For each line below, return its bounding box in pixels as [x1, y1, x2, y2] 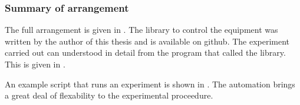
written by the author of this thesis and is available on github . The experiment [5, 35, 290, 47]
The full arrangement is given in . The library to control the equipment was [5, 23, 278, 36]
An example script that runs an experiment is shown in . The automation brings [5, 77, 295, 90]
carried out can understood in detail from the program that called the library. [5, 46, 286, 59]
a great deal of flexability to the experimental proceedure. [5, 89, 213, 101]
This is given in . [5, 58, 65, 70]
